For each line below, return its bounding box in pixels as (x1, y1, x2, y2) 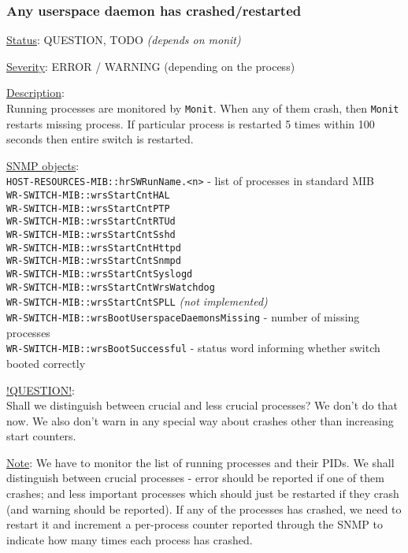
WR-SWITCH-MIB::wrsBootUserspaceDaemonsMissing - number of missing (6, 309, 360, 325)
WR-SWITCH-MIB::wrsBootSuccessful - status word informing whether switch (6, 340, 380, 356)
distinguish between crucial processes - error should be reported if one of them (6, 469, 384, 486)
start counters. (6, 428, 76, 444)
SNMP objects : (6, 157, 80, 173)
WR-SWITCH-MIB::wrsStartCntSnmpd (6, 255, 181, 267)
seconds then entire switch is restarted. (6, 131, 194, 147)
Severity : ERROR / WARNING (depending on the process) (6, 58, 295, 74)
